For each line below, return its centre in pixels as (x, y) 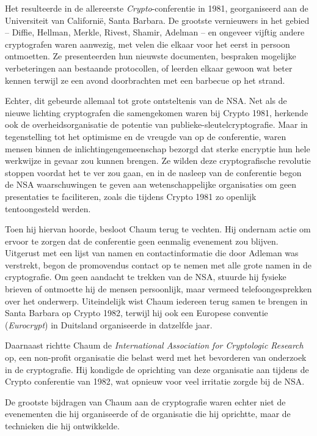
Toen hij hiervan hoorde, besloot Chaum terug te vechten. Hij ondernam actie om (158, 229)
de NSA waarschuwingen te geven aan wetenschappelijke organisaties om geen (151, 184)
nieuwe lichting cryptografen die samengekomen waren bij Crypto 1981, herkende (157, 112)
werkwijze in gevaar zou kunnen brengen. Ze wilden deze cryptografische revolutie (158, 161)
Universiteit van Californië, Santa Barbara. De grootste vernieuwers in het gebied (157, 20)
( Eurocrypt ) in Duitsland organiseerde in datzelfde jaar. (109, 324)
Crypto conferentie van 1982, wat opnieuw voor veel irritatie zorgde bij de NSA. (155, 381)
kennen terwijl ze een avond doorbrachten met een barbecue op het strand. (145, 80)
